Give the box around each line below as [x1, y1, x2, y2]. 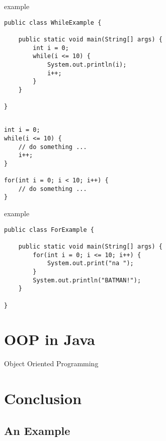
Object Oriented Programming [4, 358, 99, 369]
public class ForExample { [4, 226, 94, 233]
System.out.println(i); [47, 61, 127, 68]
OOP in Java [4, 329, 95, 350]
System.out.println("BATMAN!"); [33, 276, 141, 284]
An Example [4, 422, 70, 438]
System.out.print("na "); [47, 260, 134, 267]
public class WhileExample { [4, 19, 102, 26]
